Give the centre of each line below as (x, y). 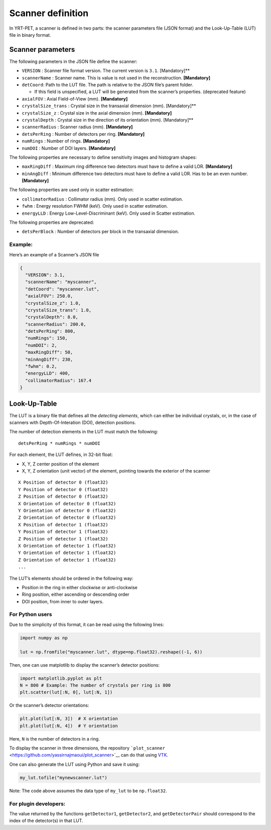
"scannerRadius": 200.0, (56, 324)
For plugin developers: (37, 803)
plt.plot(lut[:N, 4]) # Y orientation (69, 726)
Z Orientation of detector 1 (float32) (67, 560)
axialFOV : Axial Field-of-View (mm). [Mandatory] (75, 99)
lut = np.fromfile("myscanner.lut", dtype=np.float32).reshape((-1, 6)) (111, 652)
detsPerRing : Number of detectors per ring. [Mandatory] (83, 134)
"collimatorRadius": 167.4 (58, 380)
